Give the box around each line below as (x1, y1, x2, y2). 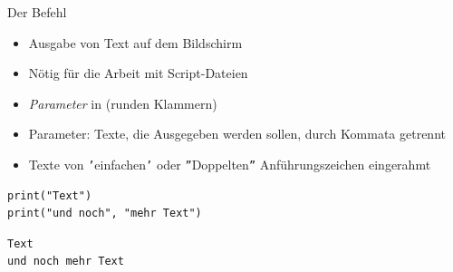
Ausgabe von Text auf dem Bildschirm (28, 33, 243, 52)
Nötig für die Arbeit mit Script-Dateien (28, 63, 248, 83)
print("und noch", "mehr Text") (7, 207, 202, 220)
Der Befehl (7, 3, 67, 21)
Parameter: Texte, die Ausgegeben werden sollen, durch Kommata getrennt (28, 124, 446, 143)
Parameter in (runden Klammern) (28, 93, 217, 112)
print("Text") (7, 189, 92, 202)
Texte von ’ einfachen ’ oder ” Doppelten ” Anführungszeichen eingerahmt (28, 154, 431, 173)
